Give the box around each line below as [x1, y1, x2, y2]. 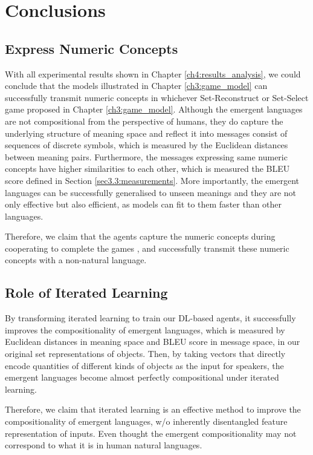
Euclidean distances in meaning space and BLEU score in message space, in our [5, 335, 300, 348]
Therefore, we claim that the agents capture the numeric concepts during [5, 230, 276, 243]
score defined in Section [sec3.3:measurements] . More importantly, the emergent [5, 174, 299, 186]
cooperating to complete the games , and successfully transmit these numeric [5, 241, 289, 254]
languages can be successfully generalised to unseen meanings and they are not [5, 186, 297, 198]
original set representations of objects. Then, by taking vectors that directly [5, 347, 286, 360]
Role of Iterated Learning [5, 283, 168, 302]
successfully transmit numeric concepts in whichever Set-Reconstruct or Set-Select [5, 91, 309, 103]
